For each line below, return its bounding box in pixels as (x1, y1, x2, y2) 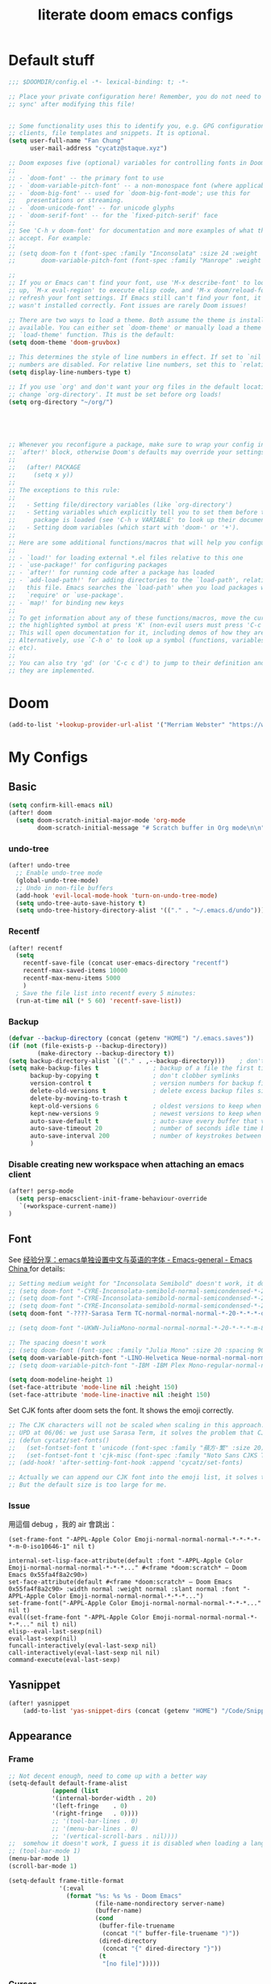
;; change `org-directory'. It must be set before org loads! (8, 390, 222, 398)
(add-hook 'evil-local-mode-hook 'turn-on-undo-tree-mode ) (15, 892, 219, 900)
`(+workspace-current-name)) (19, 1202, 117, 1210)
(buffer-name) (94, 1907, 143, 1915)
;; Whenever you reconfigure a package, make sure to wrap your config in (8, 441, 265, 449)
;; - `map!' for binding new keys (8, 599, 125, 607)
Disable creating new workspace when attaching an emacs (8, 1159, 244, 1170)
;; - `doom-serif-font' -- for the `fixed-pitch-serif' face (8, 212, 219, 220)
